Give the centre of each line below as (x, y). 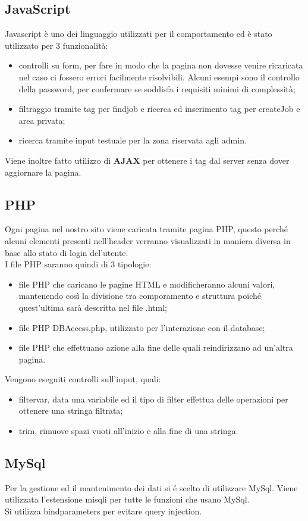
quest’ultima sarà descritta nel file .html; (93, 307)
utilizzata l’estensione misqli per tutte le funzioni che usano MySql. (127, 499)
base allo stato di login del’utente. (67, 252)
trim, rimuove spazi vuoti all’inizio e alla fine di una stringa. (128, 431)
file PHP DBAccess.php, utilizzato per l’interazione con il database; (142, 327)
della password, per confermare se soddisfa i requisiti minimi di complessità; (157, 88)
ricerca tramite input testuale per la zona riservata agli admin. (133, 140)
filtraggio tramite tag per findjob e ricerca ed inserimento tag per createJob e (159, 109)
